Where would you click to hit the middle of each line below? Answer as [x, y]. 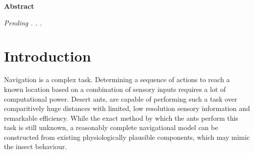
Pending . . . [23, 22]
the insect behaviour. [36, 146]
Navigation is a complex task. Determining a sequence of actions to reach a [117, 79]
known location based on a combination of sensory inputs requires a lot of [115, 89]
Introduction [48, 56]
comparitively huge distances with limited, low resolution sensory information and [127, 108]
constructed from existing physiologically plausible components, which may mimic [127, 137]
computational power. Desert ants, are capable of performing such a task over [121, 98]
